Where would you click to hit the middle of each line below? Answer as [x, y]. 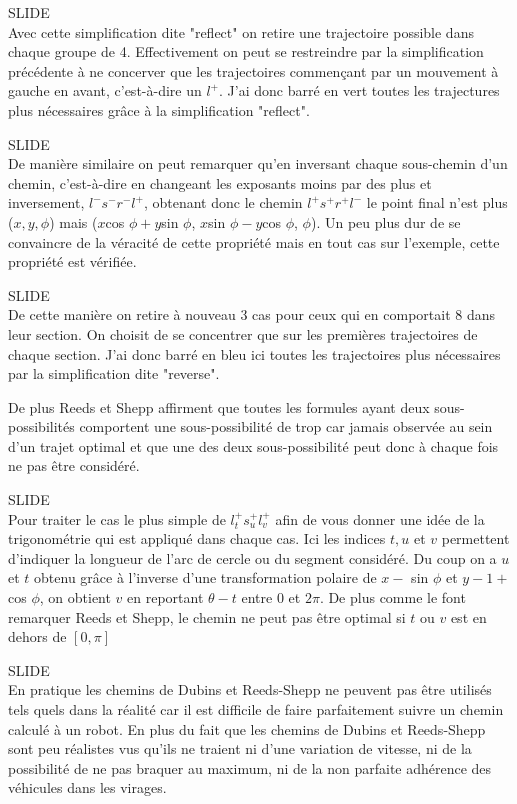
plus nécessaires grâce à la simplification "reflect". [159, 109]
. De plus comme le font [392, 597]
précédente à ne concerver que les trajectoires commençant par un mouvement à [253, 70]
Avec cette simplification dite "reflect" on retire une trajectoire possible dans [241, 31]
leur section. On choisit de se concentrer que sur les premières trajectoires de [243, 333]
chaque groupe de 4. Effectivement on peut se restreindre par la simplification [246, 51]
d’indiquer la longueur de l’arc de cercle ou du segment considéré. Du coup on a [252, 557]
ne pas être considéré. [74, 465]
